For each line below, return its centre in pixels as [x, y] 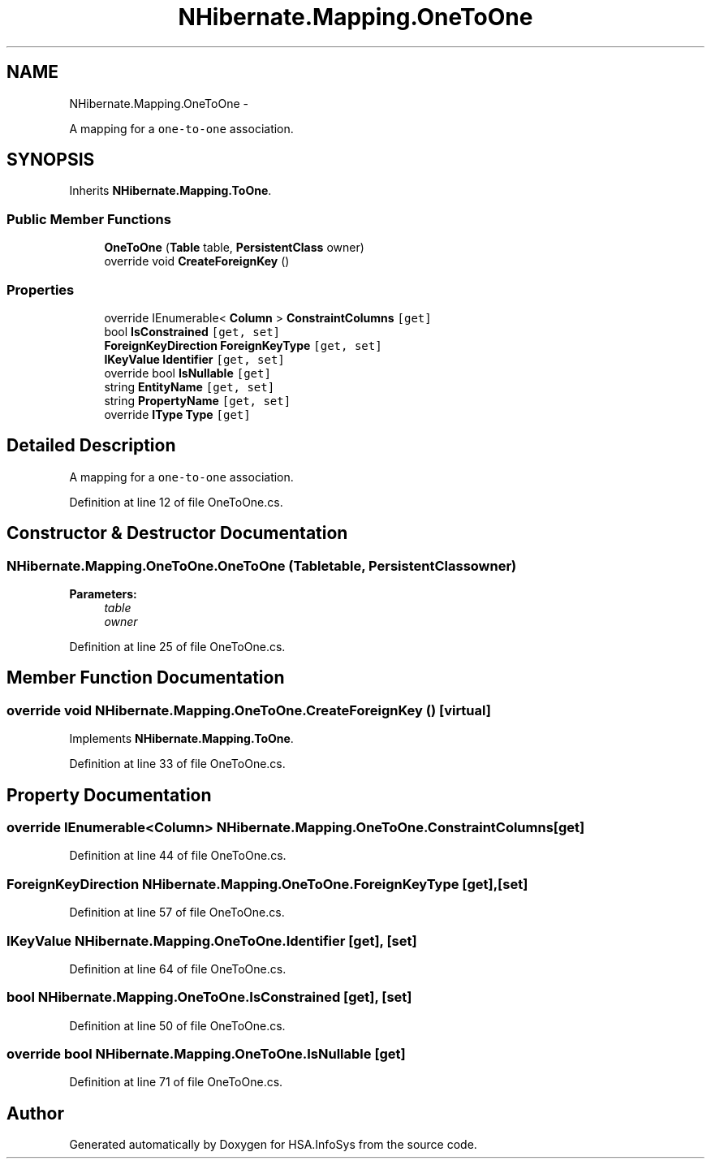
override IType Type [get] [177, 414]
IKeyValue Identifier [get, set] [194, 359]
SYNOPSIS [51, 160]
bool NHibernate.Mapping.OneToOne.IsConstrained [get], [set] [209, 997]
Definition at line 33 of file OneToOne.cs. [177, 764]
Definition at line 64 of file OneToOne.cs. [178, 969]
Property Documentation [109, 795]
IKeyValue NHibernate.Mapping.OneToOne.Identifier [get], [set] [212, 941]
